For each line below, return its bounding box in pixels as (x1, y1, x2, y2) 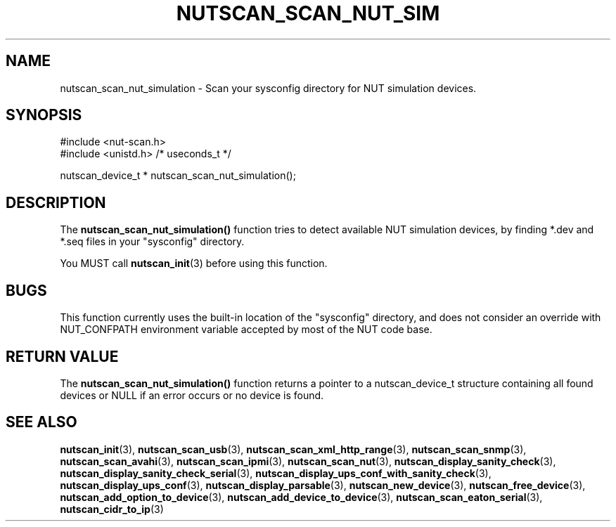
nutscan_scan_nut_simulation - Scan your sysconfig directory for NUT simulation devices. (60, 82, 477, 94)
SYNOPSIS (6, 106, 82, 124)
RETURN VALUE (6, 347, 119, 365)
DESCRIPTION (6, 193, 106, 212)
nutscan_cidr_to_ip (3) (60, 502, 164, 515)
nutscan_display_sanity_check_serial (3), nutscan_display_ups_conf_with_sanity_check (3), (60, 467, 492, 479)
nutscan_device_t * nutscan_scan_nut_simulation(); (60, 169, 296, 182)
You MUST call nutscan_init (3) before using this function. (60, 257, 328, 270)
